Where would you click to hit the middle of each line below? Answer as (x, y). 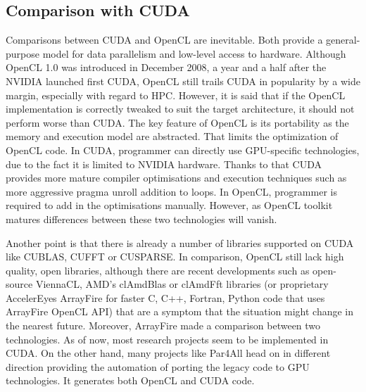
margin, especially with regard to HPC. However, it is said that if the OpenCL (176, 95)
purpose (23, 53)
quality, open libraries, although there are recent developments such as (158, 270)
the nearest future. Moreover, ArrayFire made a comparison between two (163, 325)
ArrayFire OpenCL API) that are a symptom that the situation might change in (180, 311)
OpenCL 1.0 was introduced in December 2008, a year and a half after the (166, 67)
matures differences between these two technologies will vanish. (141, 219)
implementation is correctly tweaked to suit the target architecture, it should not (180, 109)
